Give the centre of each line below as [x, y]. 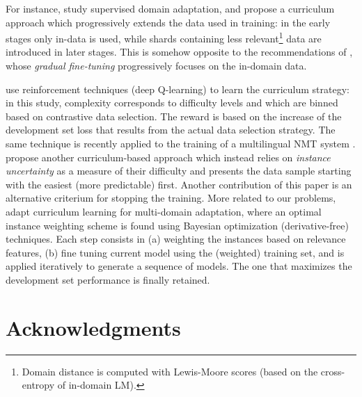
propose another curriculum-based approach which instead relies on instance [168, 157]
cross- [333, 371]
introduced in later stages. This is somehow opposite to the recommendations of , [179, 52]
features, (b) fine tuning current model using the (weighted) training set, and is [175, 252]
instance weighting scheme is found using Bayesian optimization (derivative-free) [177, 225]
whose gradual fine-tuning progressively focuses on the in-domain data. [156, 66]
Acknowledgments [93, 327]
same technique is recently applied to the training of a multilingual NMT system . [181, 143]
